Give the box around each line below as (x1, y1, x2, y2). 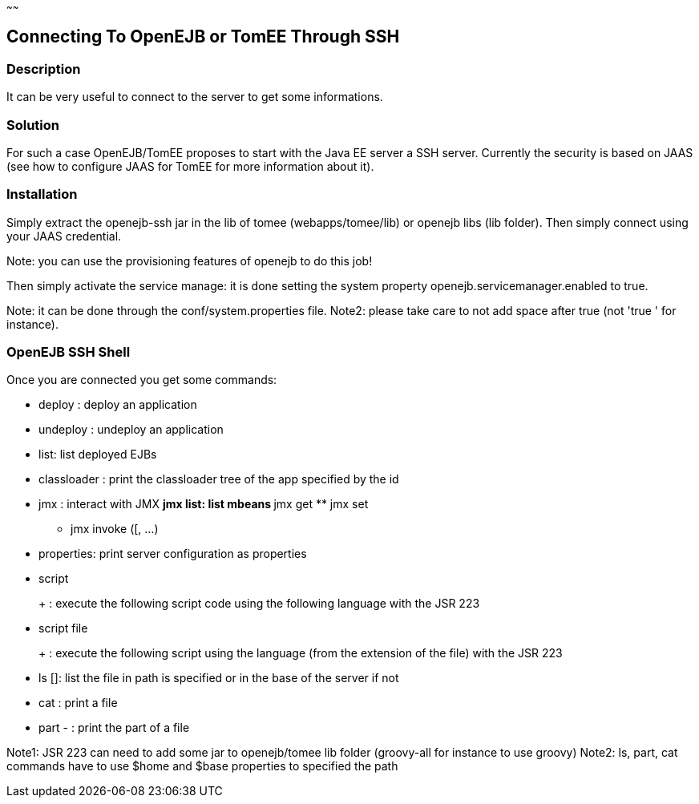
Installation (6, 186, 78, 203)
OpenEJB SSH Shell (6, 344, 131, 361)
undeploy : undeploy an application (38, 422, 224, 437)
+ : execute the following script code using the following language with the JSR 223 (38, 596, 480, 611)
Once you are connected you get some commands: (6, 373, 277, 387)
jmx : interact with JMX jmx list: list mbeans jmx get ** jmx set (38, 497, 369, 511)
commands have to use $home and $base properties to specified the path (6, 759, 398, 774)
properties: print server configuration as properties (38, 547, 307, 561)
